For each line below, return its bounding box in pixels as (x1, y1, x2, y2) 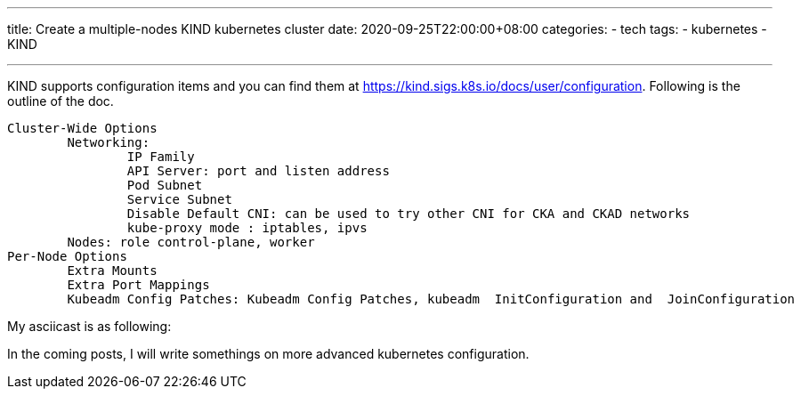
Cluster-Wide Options (7, 121, 158, 135)
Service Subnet (126, 192, 232, 206)
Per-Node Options (7, 249, 127, 263)
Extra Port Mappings (67, 278, 210, 292)
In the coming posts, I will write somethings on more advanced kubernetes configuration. (7, 346, 530, 361)
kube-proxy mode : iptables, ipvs (126, 221, 368, 235)
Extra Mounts (67, 263, 158, 278)
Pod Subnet (126, 178, 203, 192)
